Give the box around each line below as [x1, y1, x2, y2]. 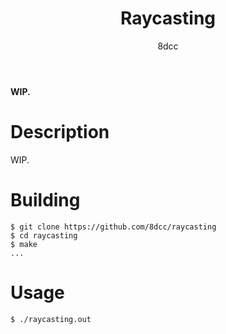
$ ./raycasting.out [10, 314, 92, 324]
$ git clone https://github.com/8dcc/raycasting [10, 222, 217, 232]
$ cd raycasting [10, 230, 78, 241]
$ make [10, 239, 38, 249]
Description [10, 121, 110, 144]
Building [10, 189, 81, 212]
